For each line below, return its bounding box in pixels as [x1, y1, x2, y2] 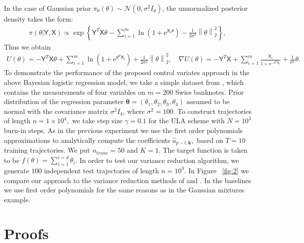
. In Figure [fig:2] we [184, 165, 249, 175]
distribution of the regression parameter [4, 96, 124, 107]
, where [123, 106, 145, 116]
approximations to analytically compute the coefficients [4, 135, 170, 145]
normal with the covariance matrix [4, 106, 109, 116]
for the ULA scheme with [148, 115, 225, 126]
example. [4, 194, 31, 204]
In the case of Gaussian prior [4, 3, 91, 13]
